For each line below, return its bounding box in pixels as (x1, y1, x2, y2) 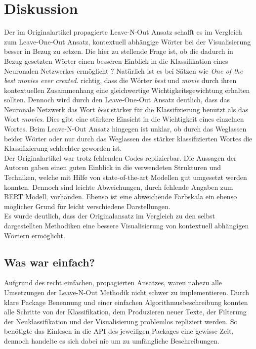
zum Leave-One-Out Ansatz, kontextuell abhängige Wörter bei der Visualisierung (4, 36, 251, 46)
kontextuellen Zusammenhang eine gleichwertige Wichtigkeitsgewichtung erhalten (4, 85, 250, 95)
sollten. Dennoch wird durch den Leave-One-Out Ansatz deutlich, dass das (4, 94, 230, 105)
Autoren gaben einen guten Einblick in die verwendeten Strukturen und (4, 162, 221, 173)
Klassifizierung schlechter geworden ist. (4, 143, 122, 153)
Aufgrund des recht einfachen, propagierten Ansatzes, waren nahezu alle (4, 277, 222, 288)
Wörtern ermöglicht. (4, 230, 65, 240)
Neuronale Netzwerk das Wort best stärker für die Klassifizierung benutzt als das (4, 104, 249, 114)
